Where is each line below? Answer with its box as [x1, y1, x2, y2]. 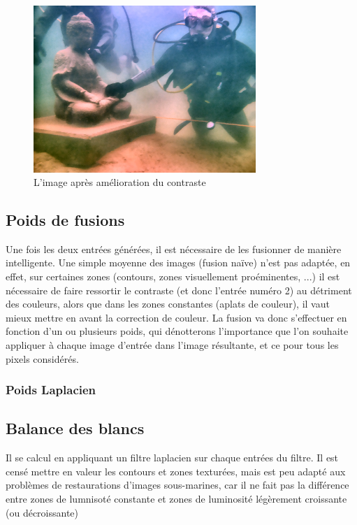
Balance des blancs [6, 417, 145, 439]
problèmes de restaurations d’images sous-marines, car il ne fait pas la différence [6, 477, 349, 492]
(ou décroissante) [6, 505, 79, 519]
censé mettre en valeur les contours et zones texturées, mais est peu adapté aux [6, 463, 346, 478]
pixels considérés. [6, 351, 79, 366]
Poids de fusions [6, 209, 125, 231]
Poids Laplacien [6, 381, 96, 398]
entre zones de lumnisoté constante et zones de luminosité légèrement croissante [6, 491, 347, 506]
